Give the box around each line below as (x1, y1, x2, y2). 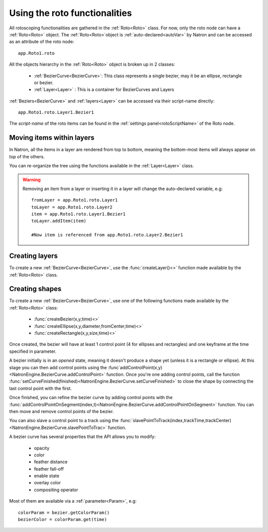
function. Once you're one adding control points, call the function (106, 371, 240, 377)
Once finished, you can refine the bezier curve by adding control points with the (9, 395, 173, 401)
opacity (34, 445, 50, 451)
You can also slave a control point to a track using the (9, 418, 119, 424)
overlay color (34, 480, 61, 486)
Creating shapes (9, 285, 62, 293)
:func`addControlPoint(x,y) (108, 364, 163, 370)
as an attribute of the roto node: (9, 39, 74, 45)
